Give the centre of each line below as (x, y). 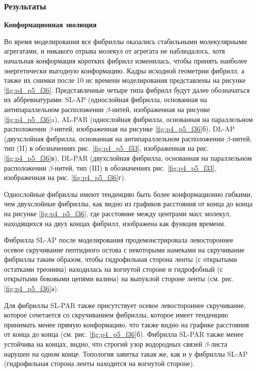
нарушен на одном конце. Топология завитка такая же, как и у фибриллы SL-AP (126, 353)
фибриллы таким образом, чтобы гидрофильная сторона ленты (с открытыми (121, 259)
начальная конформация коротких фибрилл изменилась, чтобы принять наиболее (126, 61)
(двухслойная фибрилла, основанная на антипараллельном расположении (114, 138)
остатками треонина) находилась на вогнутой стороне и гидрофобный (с (113, 269)
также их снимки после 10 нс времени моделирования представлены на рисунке (125, 80)
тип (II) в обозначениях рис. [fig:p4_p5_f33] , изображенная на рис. (106, 148)
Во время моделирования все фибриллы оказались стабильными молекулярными (126, 41)
